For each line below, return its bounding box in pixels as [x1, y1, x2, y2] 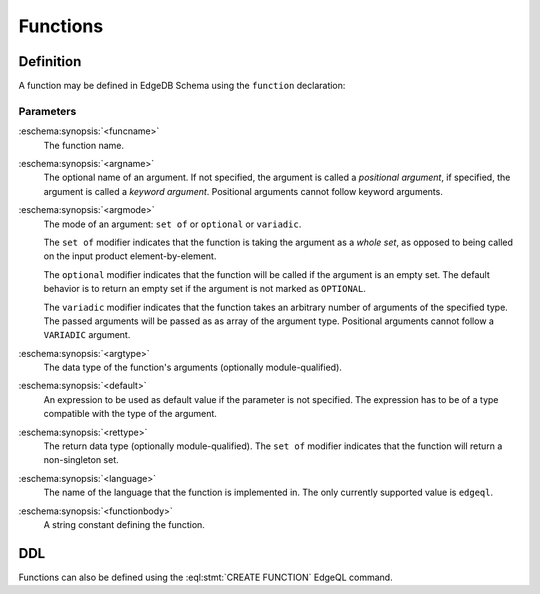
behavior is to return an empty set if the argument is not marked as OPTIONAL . [43, 283, 367, 295]
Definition [18, 53, 82, 70]
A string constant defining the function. [43, 518, 205, 530]
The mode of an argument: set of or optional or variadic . [43, 218, 302, 230]
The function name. [43, 139, 125, 151]
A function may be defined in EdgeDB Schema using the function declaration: [18, 80, 346, 92]
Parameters [18, 104, 77, 118]
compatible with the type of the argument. [43, 408, 217, 420]
